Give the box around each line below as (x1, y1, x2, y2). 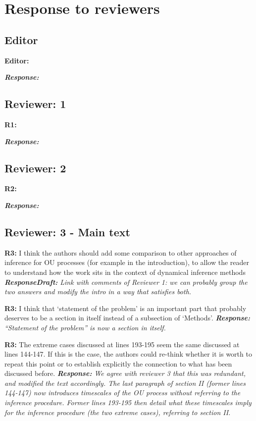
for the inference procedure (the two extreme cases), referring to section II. (4, 407, 231, 417)
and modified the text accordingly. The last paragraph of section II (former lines (4, 377, 246, 388)
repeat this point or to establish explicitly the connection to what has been (4, 358, 232, 368)
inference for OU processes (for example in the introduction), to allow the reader (4, 257, 250, 267)
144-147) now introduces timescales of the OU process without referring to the (4, 387, 241, 398)
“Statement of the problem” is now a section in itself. (4, 322, 166, 332)
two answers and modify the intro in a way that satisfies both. (4, 286, 192, 297)
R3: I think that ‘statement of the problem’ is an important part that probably (4, 303, 247, 313)
